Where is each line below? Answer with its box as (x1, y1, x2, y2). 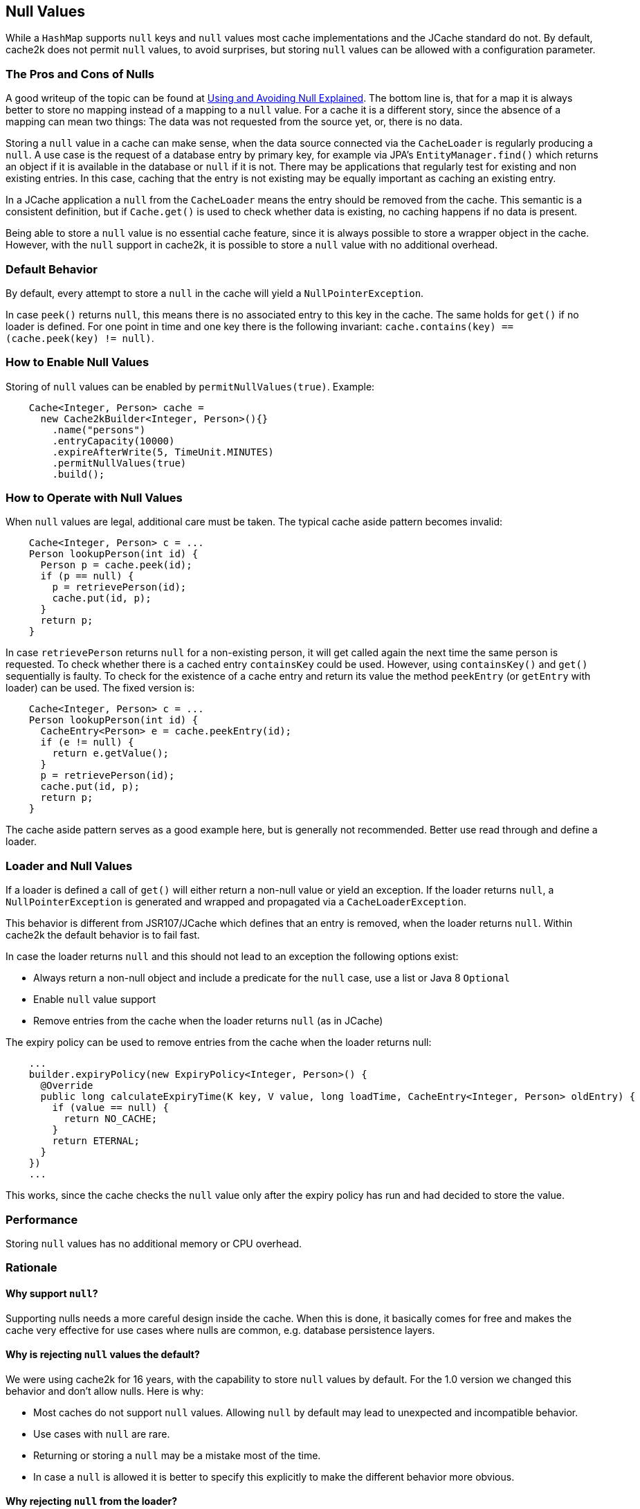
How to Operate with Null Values (6, 491, 183, 505)
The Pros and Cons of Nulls (6, 66, 154, 81)
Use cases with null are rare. (33, 1427, 170, 1440)
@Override (40, 1080, 93, 1092)
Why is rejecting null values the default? (6, 1348, 200, 1361)
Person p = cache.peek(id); (40, 559, 192, 571)
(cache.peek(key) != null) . (6, 332, 154, 344)
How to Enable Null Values (6, 355, 149, 370)
